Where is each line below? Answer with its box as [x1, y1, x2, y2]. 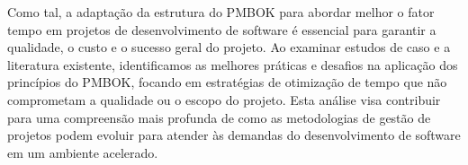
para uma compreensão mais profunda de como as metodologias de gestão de [7, 108, 431, 126]
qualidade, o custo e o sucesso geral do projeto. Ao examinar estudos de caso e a [7, 38, 451, 56]
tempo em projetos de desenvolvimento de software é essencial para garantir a [7, 20, 436, 39]
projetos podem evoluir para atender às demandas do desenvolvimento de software [7, 126, 461, 144]
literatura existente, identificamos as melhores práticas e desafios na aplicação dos [7, 55, 458, 74]
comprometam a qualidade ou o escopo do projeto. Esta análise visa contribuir [7, 90, 441, 109]
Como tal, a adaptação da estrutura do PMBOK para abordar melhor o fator [7, 3, 435, 21]
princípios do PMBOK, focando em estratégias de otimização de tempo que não [7, 73, 447, 91]
